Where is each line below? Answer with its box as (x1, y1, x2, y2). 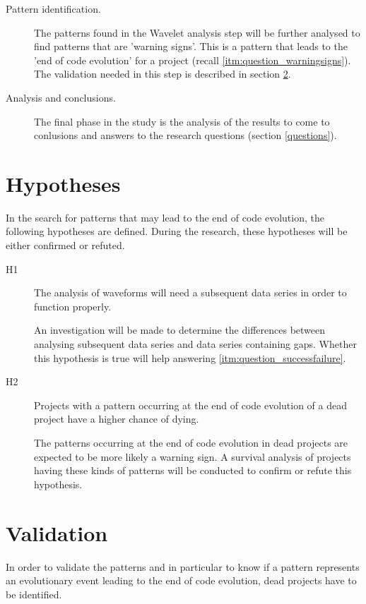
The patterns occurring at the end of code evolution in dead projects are (34, 435, 348, 449)
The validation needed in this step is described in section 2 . (34, 66, 291, 81)
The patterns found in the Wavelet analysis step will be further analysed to (34, 25, 360, 40)
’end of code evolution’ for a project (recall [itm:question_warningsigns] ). (34, 52, 351, 67)
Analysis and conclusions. (6, 90, 116, 104)
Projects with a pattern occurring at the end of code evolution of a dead (34, 397, 348, 412)
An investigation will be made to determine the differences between (34, 322, 326, 337)
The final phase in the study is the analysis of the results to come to (34, 114, 330, 128)
